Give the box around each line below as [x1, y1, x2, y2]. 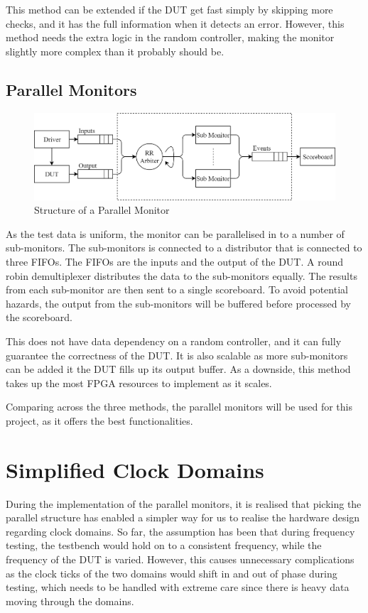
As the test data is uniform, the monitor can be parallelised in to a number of [6, 226, 345, 241]
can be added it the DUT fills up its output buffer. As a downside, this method [6, 362, 351, 376]
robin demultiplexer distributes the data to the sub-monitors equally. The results [6, 268, 357, 283]
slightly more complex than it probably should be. [6, 43, 224, 58]
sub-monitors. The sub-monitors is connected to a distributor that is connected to [6, 240, 362, 255]
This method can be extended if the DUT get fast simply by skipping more [6, 2, 333, 16]
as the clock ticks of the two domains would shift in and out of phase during [6, 565, 337, 580]
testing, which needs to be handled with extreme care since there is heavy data [6, 580, 350, 595]
